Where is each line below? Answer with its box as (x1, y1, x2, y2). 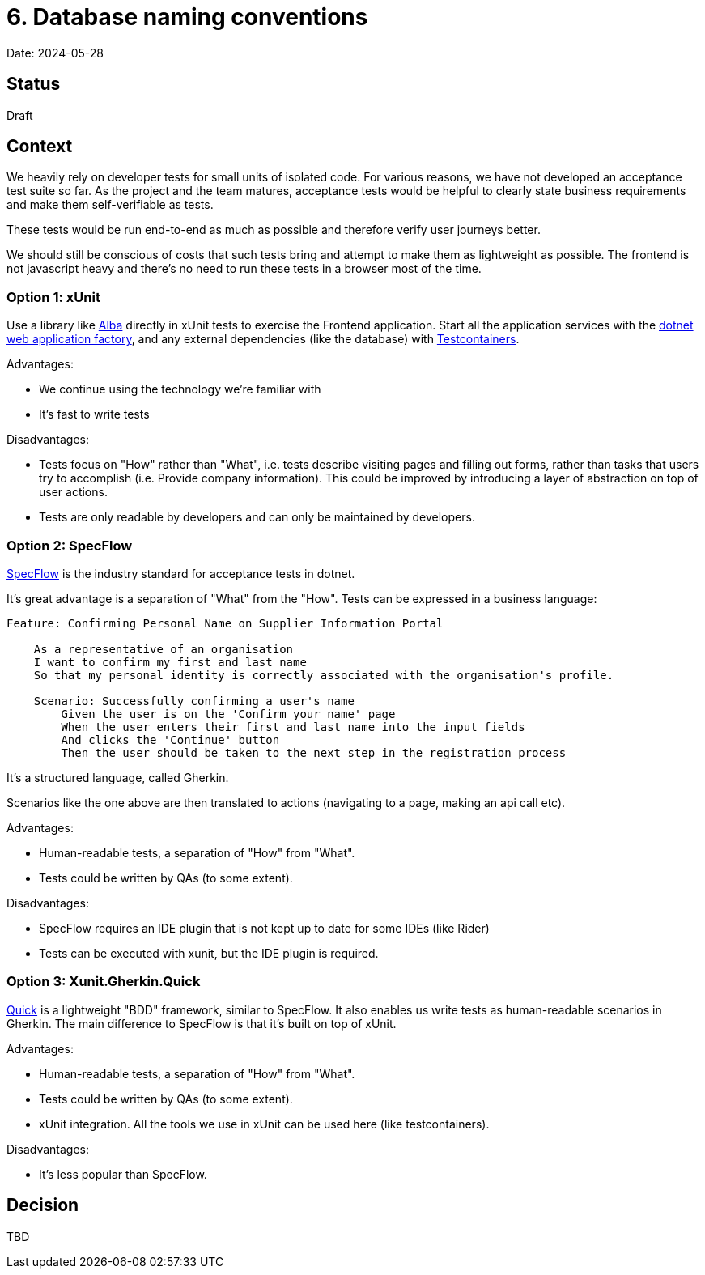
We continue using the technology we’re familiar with (39, 382, 321, 397)
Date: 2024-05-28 (6, 45, 104, 60)
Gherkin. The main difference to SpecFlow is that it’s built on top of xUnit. (6, 1016, 397, 1031)
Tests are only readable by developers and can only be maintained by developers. (39, 510, 475, 525)
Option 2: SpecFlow (6, 537, 133, 554)
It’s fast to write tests (39, 407, 150, 422)
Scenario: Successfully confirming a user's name (33, 694, 355, 708)
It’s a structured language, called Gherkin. (6, 770, 229, 784)
